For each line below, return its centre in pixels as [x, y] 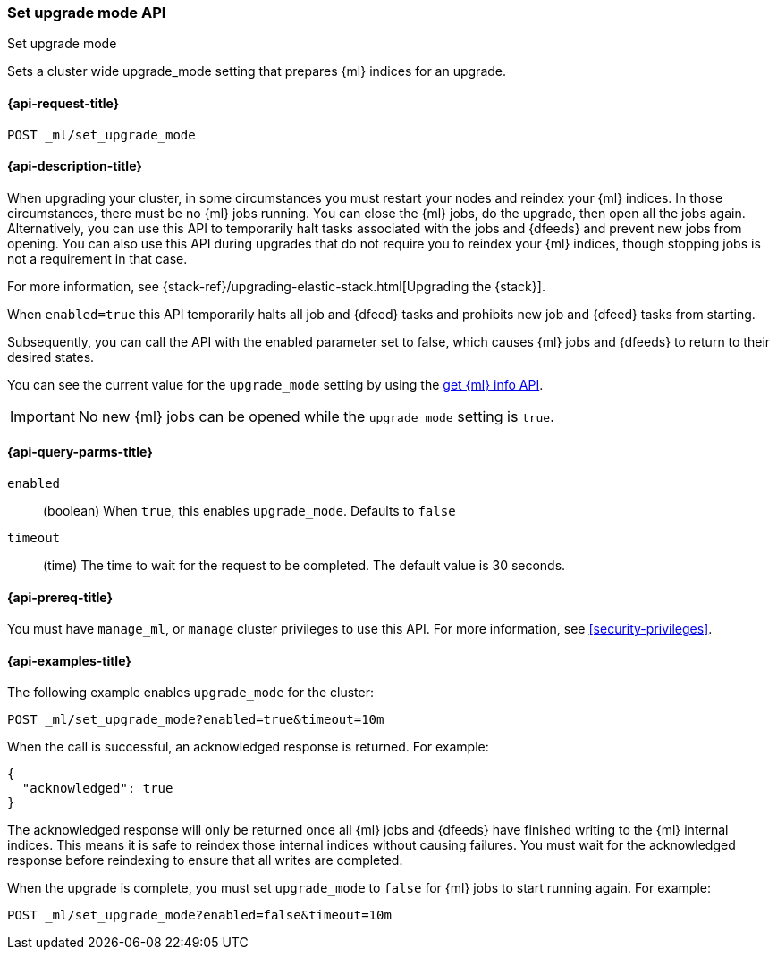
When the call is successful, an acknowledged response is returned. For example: [248, 747]
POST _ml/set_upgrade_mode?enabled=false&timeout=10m [199, 915]
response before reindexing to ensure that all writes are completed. [205, 860]
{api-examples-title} [69, 660]
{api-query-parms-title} [80, 452]
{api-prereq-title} [60, 597]
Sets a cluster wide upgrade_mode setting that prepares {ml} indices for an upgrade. [257, 71]
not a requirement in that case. [97, 258]
